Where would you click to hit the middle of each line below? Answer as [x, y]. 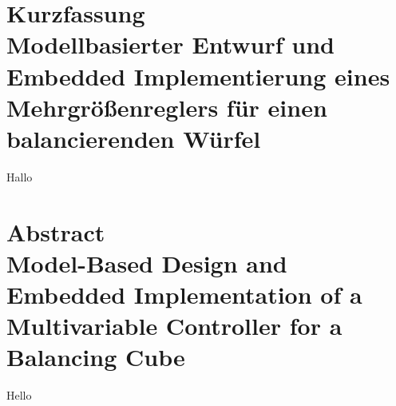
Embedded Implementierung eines [198, 76]
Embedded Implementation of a [184, 295]
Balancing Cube [96, 357]
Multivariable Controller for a [174, 326]
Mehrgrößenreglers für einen [167, 107]
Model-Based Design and [147, 263]
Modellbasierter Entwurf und [171, 44]
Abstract [56, 231]
